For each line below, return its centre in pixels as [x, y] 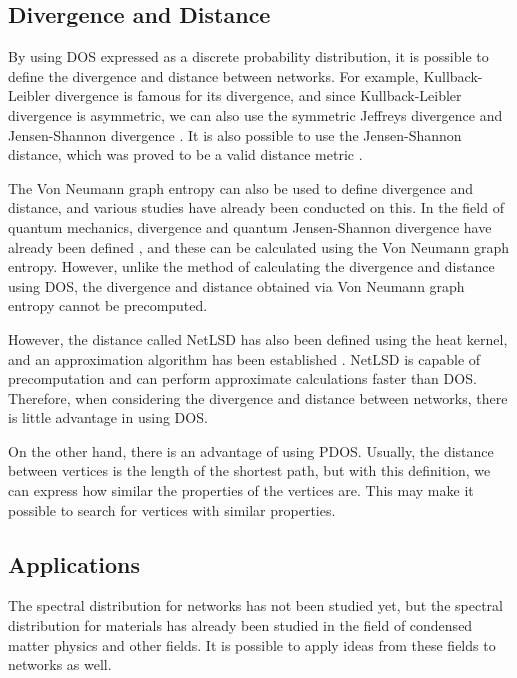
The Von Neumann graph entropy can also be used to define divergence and [240, 187]
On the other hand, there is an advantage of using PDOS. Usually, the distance [251, 450]
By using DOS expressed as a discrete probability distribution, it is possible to [248, 56]
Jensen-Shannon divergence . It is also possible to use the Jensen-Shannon [235, 134]
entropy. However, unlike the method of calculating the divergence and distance [251, 266]
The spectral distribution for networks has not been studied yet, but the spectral [255, 605]
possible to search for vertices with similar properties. [172, 509]
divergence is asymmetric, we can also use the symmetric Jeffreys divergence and [255, 114]
